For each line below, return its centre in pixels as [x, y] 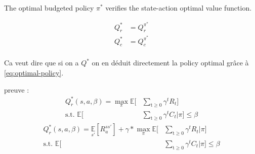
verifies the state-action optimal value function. [179, 8]
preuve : [17, 89]
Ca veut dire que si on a [41, 63]
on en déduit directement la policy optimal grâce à [170, 63]
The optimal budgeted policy [49, 8]
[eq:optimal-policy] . [34, 72]
